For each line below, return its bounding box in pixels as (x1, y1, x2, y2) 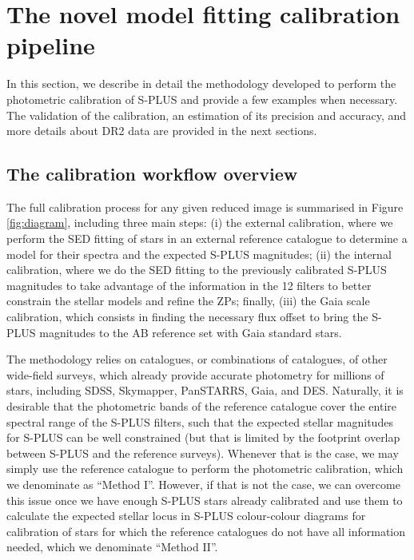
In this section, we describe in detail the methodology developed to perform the (6, 75, 396, 92)
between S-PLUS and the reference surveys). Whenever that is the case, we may (6, 444, 399, 461)
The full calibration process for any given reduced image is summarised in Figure (6, 198, 404, 215)
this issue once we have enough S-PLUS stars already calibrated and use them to (6, 491, 403, 508)
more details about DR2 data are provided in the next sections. (6, 122, 317, 139)
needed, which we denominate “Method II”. (6, 538, 218, 555)
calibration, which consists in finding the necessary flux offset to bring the (6, 308, 368, 325)
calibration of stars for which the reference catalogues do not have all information (6, 522, 406, 539)
